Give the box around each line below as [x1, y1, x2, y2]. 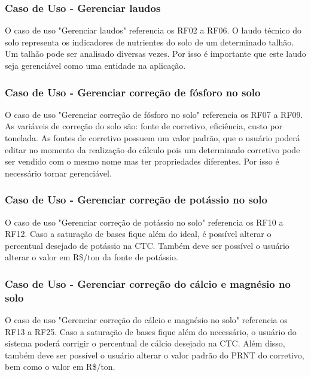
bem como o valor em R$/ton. [5, 360, 115, 373]
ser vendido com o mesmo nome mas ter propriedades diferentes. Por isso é [5, 155, 279, 168]
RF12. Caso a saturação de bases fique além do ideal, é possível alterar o [5, 227, 272, 240]
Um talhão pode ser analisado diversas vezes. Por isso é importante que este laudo [5, 47, 306, 60]
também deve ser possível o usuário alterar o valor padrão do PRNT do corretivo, [5, 348, 304, 361]
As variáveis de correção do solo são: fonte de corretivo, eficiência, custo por [5, 120, 283, 132]
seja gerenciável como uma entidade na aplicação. [5, 59, 186, 71]
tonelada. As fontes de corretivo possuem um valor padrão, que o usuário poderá [5, 132, 300, 144]
